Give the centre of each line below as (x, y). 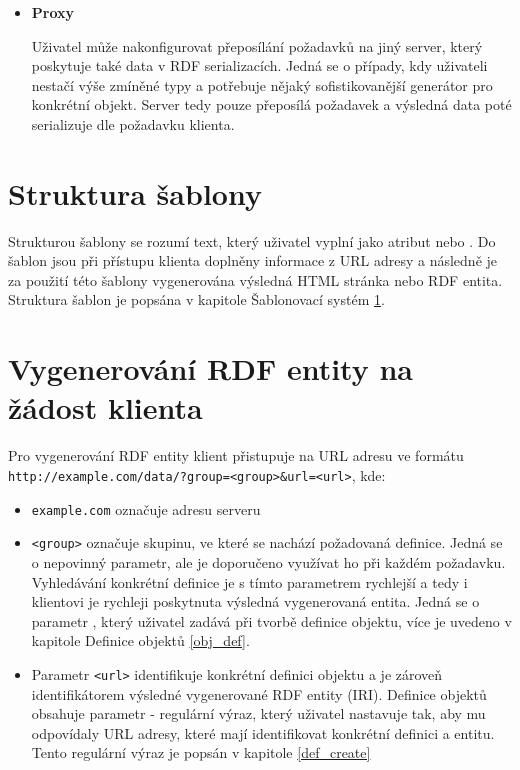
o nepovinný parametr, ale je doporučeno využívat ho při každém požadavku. (268, 561)
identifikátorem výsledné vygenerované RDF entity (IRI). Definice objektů (259, 693)
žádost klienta (105, 407)
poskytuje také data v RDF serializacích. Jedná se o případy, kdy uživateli (259, 65)
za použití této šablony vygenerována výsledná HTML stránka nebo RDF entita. (255, 279)
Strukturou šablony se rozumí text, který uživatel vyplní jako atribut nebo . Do (252, 240)
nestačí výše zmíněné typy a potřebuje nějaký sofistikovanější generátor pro (262, 84)
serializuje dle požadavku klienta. (133, 123)
